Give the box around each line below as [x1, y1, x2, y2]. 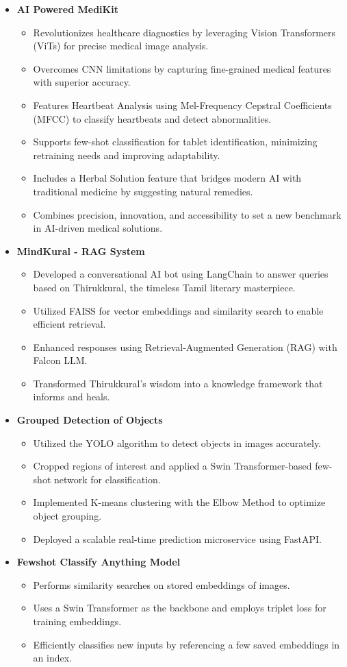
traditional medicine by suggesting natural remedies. [33, 184, 253, 198]
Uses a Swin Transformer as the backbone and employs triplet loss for [33, 601, 326, 615]
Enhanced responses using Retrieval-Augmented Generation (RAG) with [33, 339, 337, 354]
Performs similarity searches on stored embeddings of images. [33, 577, 290, 592]
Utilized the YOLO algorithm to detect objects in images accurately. [33, 435, 321, 450]
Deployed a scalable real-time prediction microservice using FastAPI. [33, 531, 322, 546]
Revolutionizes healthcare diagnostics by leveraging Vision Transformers [33, 25, 336, 39]
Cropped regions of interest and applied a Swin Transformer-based [33, 459, 312, 473]
